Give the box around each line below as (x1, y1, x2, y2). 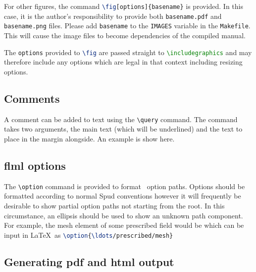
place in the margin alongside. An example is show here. (4, 133, 175, 143)
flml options (4, 157, 66, 173)
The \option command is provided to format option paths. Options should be (4, 181, 245, 191)
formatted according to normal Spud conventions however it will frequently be (4, 191, 241, 201)
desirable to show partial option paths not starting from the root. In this (4, 200, 225, 210)
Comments (4, 90, 60, 106)
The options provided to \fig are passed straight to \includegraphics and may (4, 47, 252, 57)
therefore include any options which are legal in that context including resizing (4, 57, 243, 67)
